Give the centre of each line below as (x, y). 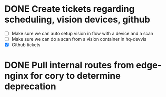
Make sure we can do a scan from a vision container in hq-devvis (79, 39)
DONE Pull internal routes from (69, 65)
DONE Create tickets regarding (70, 9)
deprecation (30, 87)
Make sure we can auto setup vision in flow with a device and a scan (82, 33)
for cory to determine (76, 76)
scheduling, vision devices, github (77, 20)
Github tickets (26, 45)
